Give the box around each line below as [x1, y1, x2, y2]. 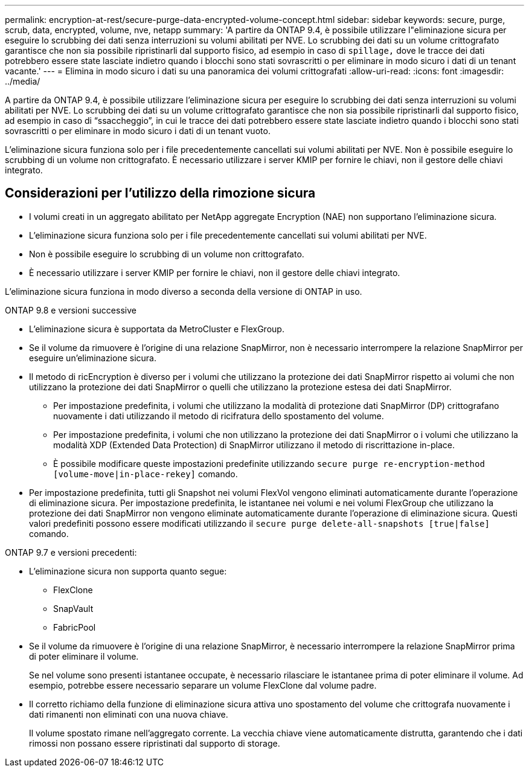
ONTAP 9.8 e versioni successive [5, 304, 136, 315]
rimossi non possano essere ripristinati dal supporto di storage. [29, 738, 280, 748]
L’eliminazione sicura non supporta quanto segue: [29, 565, 227, 576]
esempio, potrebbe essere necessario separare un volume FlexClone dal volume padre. [29, 680, 377, 690]
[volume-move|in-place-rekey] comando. [53, 468, 238, 479]
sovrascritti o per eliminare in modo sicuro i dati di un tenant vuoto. [5, 126, 271, 136]
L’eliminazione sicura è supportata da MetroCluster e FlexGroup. [29, 323, 284, 334]
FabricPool [53, 622, 96, 632]
